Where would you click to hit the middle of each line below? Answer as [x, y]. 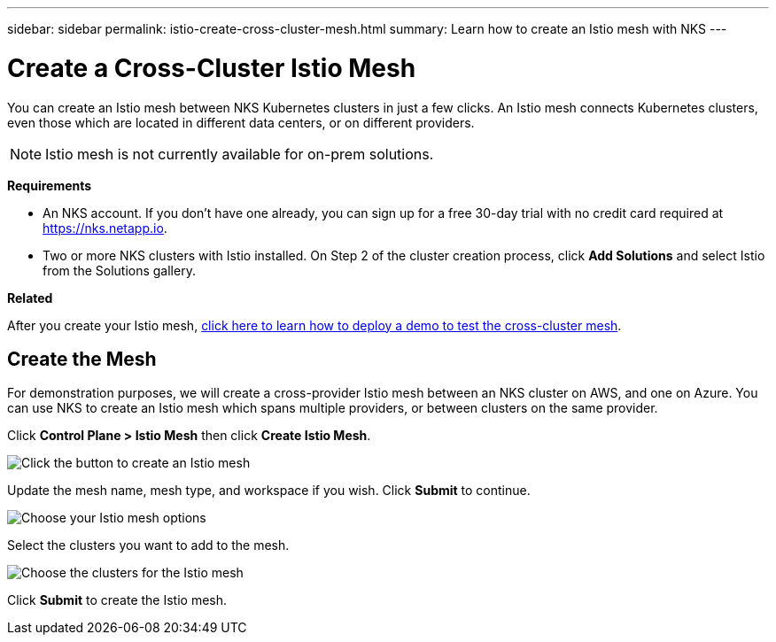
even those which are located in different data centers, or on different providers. [241, 122]
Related [30, 298]
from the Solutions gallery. [119, 270]
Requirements [50, 185]
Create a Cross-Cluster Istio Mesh [212, 68]
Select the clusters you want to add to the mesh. [148, 545]
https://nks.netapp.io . [105, 228]
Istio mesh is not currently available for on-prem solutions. [240, 154]
